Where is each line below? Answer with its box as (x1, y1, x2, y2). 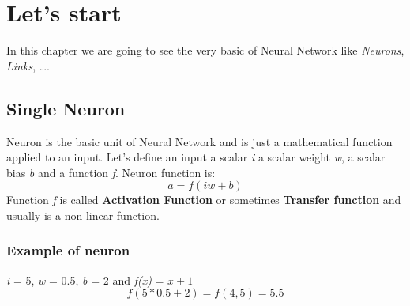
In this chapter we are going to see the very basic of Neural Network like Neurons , (6, 42, 404, 59)
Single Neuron (6, 96, 126, 120)
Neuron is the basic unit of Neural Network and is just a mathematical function (6, 133, 393, 149)
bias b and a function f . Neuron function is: (6, 164, 216, 180)
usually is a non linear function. (6, 206, 160, 223)
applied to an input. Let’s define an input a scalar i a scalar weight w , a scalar (6, 149, 386, 165)
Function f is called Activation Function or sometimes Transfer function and (6, 191, 401, 208)
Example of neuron (6, 240, 130, 260)
